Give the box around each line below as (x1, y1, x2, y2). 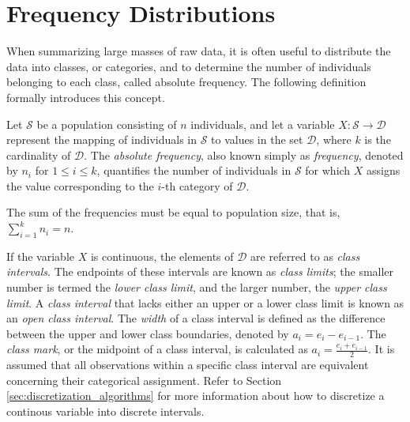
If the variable (6, 247, 74, 264)
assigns (367, 162, 401, 179)
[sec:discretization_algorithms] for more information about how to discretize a (6, 387, 385, 404)
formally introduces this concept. (6, 89, 165, 105)
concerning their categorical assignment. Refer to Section (6, 371, 282, 388)
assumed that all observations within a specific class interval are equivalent (6, 356, 369, 373)
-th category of (161, 177, 233, 194)
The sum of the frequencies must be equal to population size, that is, (6, 204, 340, 220)
